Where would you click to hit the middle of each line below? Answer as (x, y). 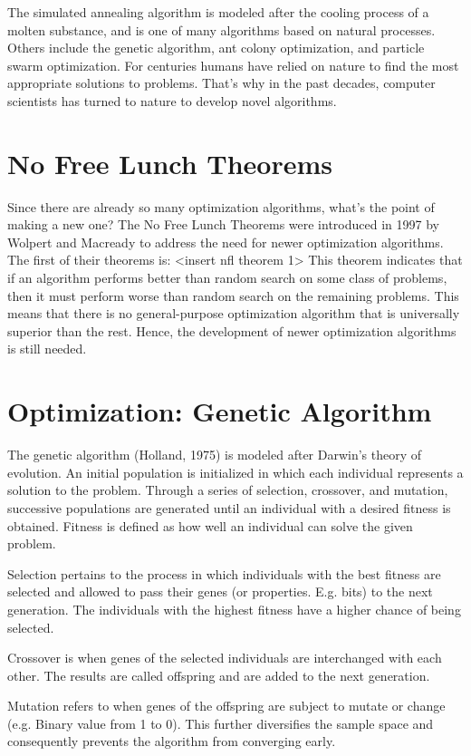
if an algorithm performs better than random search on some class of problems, (227, 278)
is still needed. (47, 349)
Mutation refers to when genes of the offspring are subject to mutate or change (226, 706)
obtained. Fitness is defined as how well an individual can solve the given (210, 525)
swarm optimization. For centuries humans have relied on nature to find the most (233, 65)
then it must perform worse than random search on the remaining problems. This (233, 295)
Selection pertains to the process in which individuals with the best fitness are (224, 573)
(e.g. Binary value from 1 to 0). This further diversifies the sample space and (221, 723)
